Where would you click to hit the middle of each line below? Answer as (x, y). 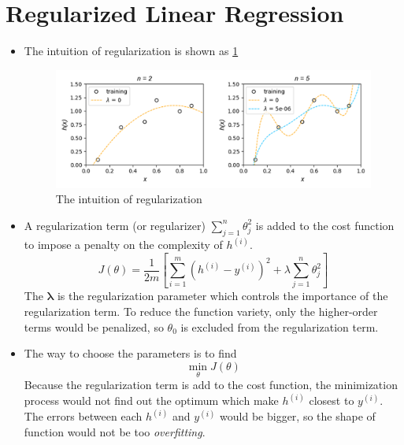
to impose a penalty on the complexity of (123, 245)
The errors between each (83, 416)
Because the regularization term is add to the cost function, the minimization (211, 385)
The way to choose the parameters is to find (130, 353)
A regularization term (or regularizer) (115, 225)
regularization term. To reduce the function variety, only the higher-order (201, 311)
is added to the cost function (325, 225)
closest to (332, 400)
